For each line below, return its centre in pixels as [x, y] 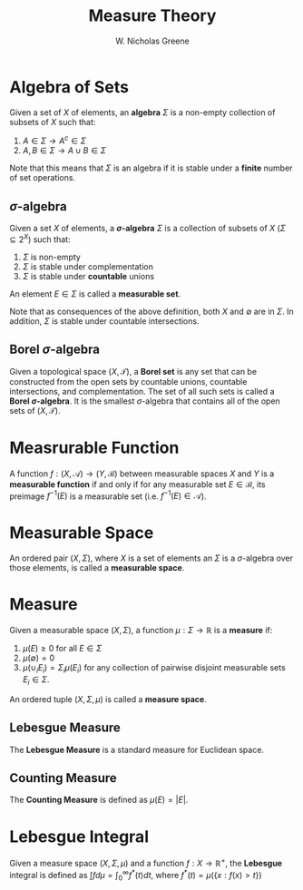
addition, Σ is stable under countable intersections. [104, 321]
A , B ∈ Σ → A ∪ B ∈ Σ [64, 151]
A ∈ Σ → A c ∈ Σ [54, 140]
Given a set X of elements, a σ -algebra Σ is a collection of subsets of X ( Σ [147, 229]
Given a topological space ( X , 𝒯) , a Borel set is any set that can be [133, 371]
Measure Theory [152, 16]
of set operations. [42, 178]
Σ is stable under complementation [88, 266]
